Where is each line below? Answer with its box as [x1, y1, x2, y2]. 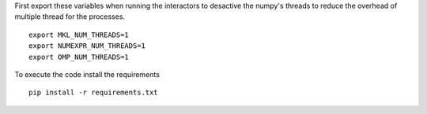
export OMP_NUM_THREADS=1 [28, 52, 130, 61]
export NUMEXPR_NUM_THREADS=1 [28, 42, 146, 50]
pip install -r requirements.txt [28, 88, 158, 97]
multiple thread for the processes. [14, 12, 126, 21]
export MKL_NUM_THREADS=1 [28, 30, 130, 39]
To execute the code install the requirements [14, 69, 160, 79]
